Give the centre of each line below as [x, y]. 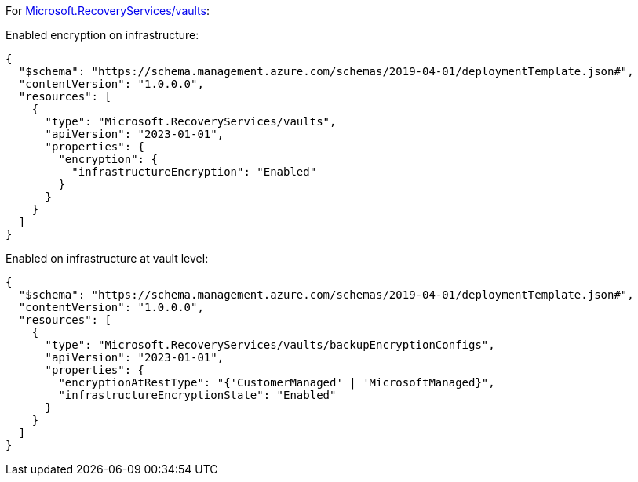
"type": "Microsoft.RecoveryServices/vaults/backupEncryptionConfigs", [270, 345]
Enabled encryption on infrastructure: [102, 35]
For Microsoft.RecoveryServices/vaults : [108, 11]
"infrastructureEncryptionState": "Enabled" [197, 395]
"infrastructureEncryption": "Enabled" [194, 172]
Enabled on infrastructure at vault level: [107, 258]
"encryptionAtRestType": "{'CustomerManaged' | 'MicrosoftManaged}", [277, 382]
